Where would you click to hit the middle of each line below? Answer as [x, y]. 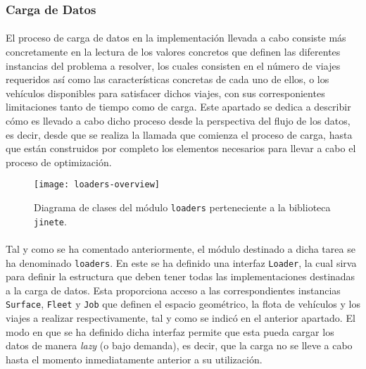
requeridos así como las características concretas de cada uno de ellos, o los [168, 79]
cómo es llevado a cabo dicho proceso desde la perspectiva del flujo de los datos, [178, 120]
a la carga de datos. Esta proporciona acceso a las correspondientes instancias [173, 290]
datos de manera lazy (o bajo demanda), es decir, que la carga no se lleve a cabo [179, 345]
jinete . [50, 221]
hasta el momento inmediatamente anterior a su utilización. [134, 359]
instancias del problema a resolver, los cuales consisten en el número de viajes [173, 65]
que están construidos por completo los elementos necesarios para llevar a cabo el [181, 148]
